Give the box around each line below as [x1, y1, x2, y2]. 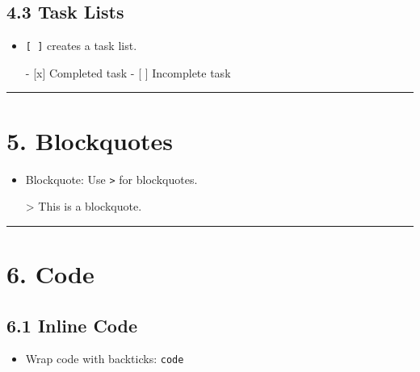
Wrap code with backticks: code [25, 350, 184, 367]
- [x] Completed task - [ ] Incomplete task [25, 64, 231, 81]
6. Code [6, 257, 94, 290]
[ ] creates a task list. [25, 37, 137, 54]
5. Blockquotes [6, 123, 173, 157]
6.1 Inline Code [6, 312, 138, 337]
